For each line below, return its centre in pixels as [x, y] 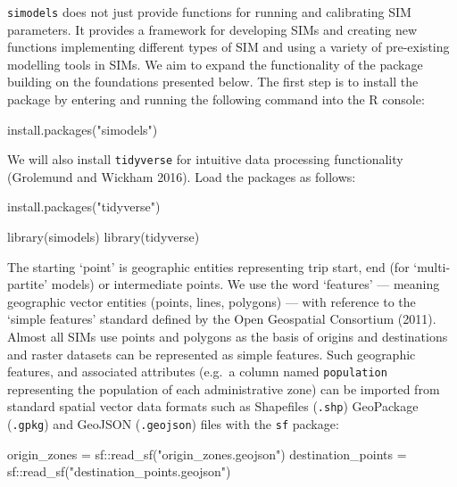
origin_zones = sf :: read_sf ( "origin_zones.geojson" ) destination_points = [207, 454]
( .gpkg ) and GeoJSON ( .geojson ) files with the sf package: [173, 424]
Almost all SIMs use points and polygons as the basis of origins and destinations [228, 337]
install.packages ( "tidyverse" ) [84, 206]
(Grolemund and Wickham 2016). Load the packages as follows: [182, 176]
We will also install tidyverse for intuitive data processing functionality [205, 159]
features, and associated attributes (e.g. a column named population [197, 371]
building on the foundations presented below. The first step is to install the [213, 82]
